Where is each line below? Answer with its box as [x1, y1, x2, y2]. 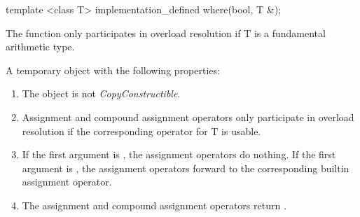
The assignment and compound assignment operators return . [22, 197, 286, 212]
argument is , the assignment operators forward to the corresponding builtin [22, 160, 349, 175]
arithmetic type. [6, 39, 75, 54]
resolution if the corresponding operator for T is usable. [22, 123, 261, 138]
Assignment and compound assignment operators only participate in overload [22, 109, 354, 124]
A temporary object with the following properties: [6, 62, 220, 77]
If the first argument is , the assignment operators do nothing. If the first [22, 147, 336, 162]
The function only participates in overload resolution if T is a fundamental [6, 25, 326, 40]
